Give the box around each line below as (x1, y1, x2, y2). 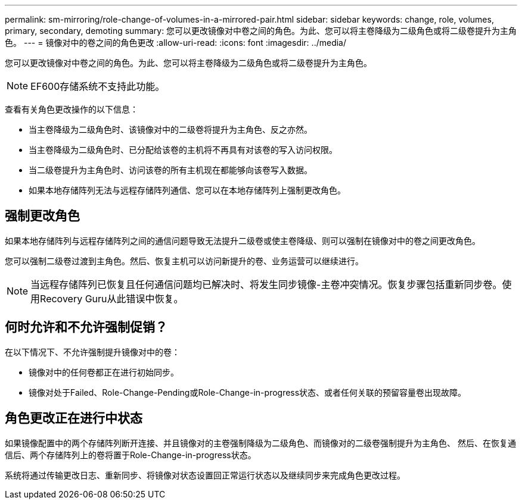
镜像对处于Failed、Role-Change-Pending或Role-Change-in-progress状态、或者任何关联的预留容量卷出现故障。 (29, 387, 467, 397)
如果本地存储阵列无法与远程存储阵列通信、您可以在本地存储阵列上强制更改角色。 (29, 185, 346, 195)
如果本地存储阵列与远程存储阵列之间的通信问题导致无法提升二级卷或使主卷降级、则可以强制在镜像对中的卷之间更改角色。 (5, 235, 480, 246)
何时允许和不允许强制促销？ (5, 320, 167, 335)
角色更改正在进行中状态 (5, 411, 142, 426)
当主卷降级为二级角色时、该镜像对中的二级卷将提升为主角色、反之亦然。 (29, 124, 312, 134)
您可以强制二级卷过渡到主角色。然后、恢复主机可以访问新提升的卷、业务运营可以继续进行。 (5, 255, 363, 266)
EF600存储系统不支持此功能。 (30, 80, 165, 92)
